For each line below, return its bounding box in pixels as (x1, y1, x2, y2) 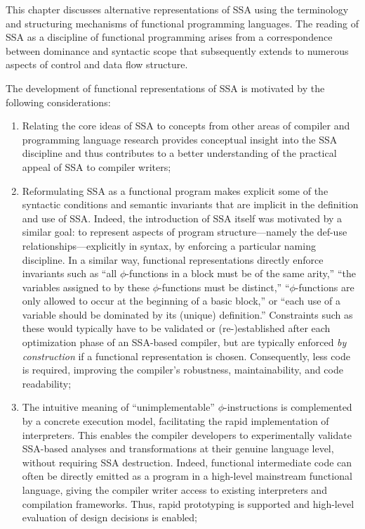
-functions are (295, 279, 354, 294)
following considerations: (6, 94, 111, 109)
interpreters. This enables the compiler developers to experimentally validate (22, 427, 352, 442)
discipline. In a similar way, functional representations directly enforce (22, 252, 324, 267)
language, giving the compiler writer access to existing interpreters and (22, 483, 327, 497)
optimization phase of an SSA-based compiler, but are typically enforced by (22, 335, 347, 350)
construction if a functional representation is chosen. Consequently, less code (22, 348, 350, 363)
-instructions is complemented (224, 400, 352, 414)
